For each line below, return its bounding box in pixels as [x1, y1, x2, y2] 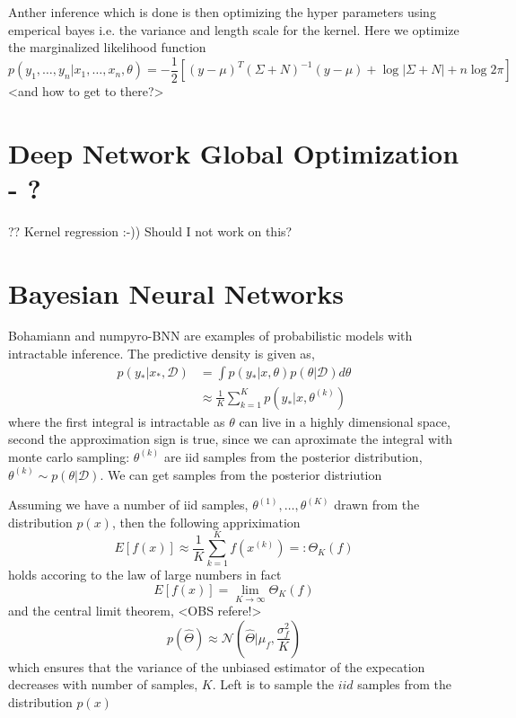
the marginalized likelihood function [8, 38, 206, 57]
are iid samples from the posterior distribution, [163, 447, 423, 465]
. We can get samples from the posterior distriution [100, 465, 382, 483]
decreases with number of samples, [8, 675, 198, 694]
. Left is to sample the [212, 675, 334, 694]
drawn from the [334, 495, 420, 514]
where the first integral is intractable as [8, 412, 225, 430]
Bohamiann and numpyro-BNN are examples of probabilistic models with [8, 326, 413, 345]
